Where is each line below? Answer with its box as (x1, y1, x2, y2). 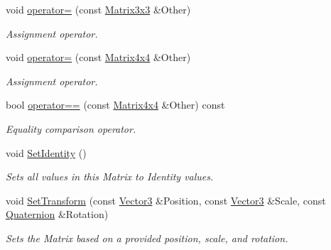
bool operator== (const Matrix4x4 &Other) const (6, 97, 225, 112)
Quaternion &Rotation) (6, 207, 109, 222)
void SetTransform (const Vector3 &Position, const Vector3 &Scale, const (6, 192, 326, 207)
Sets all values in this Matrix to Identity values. (6, 169, 214, 184)
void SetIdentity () (6, 145, 87, 160)
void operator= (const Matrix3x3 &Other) (6, 2, 191, 16)
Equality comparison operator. (6, 121, 136, 136)
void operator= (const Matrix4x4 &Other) (6, 50, 191, 65)
